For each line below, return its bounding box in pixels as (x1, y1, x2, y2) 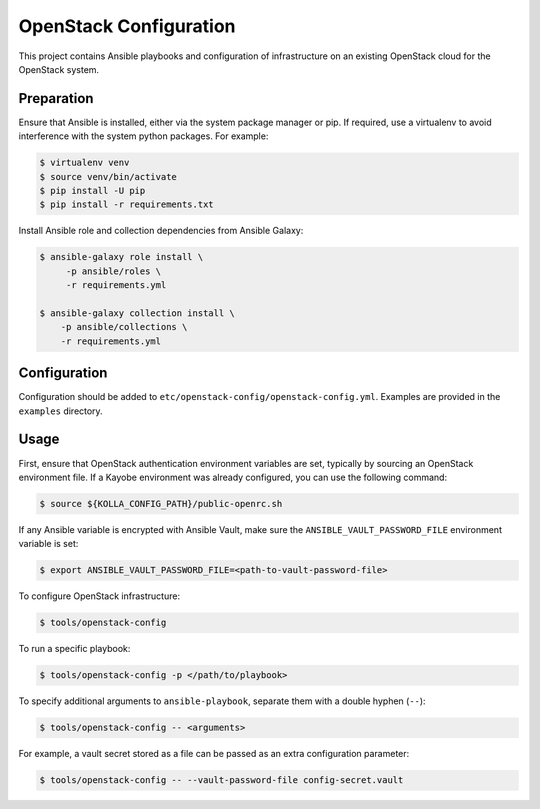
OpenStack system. (18, 63, 100, 75)
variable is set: (18, 538, 79, 550)
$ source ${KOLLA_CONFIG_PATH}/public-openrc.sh (39, 498, 283, 509)
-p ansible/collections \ (60, 321, 188, 333)
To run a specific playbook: (18, 643, 131, 655)
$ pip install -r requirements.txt (39, 199, 214, 210)
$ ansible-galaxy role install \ (39, 251, 204, 263)
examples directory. (18, 405, 104, 417)
